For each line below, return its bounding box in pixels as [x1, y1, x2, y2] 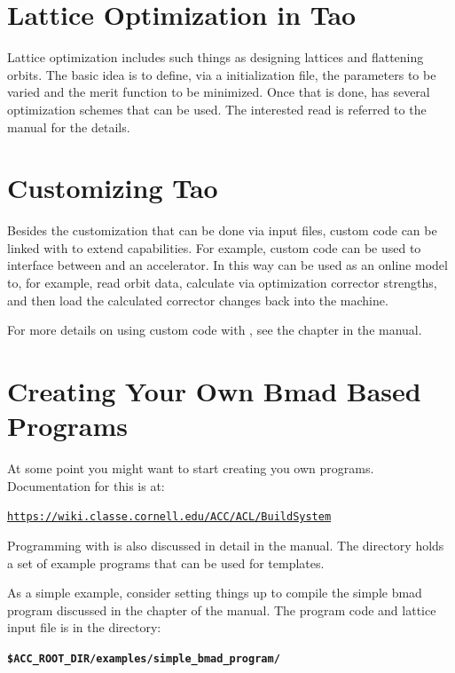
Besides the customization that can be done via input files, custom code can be [7, 221, 437, 240]
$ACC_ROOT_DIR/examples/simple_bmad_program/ [7, 652, 280, 665]
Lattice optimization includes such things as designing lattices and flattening [7, 48, 424, 67]
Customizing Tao [7, 170, 218, 206]
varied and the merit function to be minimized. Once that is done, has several [7, 83, 430, 101]
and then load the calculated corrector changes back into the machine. [7, 290, 388, 309]
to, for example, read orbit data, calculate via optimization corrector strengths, [7, 273, 437, 291]
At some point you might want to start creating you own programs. [7, 459, 374, 478]
